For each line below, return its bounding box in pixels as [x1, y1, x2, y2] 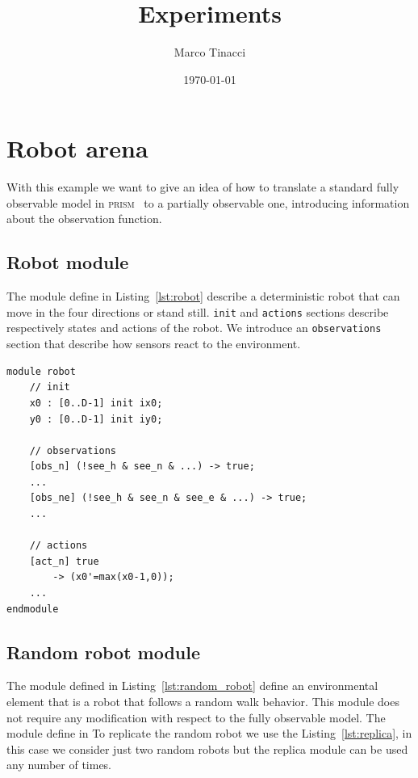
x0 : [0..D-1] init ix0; [29, 397, 163, 409]
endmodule [6, 603, 59, 615]
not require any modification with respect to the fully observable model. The [6, 709, 386, 725]
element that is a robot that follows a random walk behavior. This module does [6, 693, 399, 710]
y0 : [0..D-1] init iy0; [29, 413, 163, 425]
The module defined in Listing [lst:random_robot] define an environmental [6, 677, 378, 694]
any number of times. [6, 756, 112, 773]
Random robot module [6, 639, 201, 664]
